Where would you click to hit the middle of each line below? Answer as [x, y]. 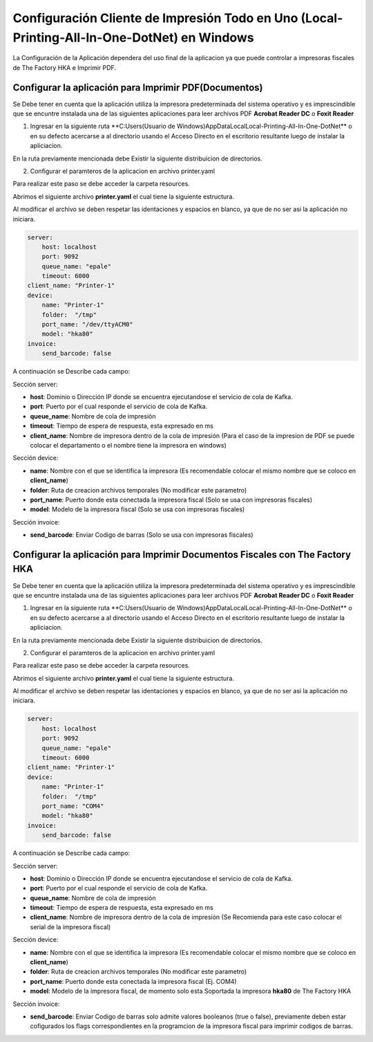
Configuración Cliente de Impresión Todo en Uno [155, 18]
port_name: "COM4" [73, 806]
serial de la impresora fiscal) [70, 926]
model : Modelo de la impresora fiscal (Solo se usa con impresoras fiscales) [137, 509]
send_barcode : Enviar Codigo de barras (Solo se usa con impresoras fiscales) [142, 535]
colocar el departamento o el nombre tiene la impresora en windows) [128, 445]
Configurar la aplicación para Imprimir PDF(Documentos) [138, 88]
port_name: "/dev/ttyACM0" [88, 325]
